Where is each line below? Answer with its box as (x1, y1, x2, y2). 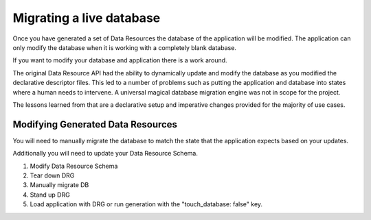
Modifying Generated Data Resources (12, 119, 178, 130)
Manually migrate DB (30, 181, 89, 189)
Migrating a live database (12, 10, 161, 25)
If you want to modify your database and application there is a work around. (12, 56, 227, 64)
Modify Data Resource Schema (30, 162, 118, 170)
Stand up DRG (30, 191, 70, 199)
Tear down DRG (30, 171, 75, 180)
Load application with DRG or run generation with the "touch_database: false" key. (30, 200, 263, 208)
